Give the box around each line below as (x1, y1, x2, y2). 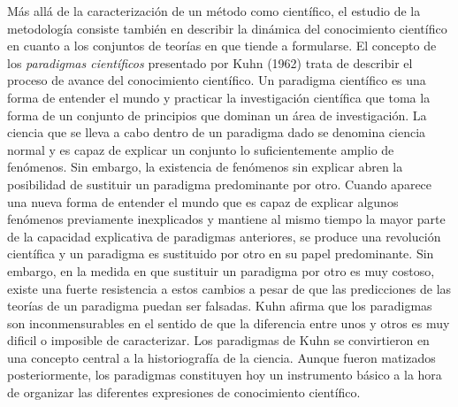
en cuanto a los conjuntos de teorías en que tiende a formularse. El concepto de (7, 36, 437, 55)
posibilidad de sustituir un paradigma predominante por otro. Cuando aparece (7, 174, 432, 193)
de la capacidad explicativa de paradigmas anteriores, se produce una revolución (7, 227, 441, 245)
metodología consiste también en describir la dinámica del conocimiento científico (7, 19, 447, 37)
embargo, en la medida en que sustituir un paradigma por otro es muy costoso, (7, 261, 435, 280)
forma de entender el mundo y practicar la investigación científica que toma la (7, 88, 431, 106)
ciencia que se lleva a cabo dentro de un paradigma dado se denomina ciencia (7, 123, 426, 142)
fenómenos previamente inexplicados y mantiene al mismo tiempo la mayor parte (7, 210, 446, 228)
